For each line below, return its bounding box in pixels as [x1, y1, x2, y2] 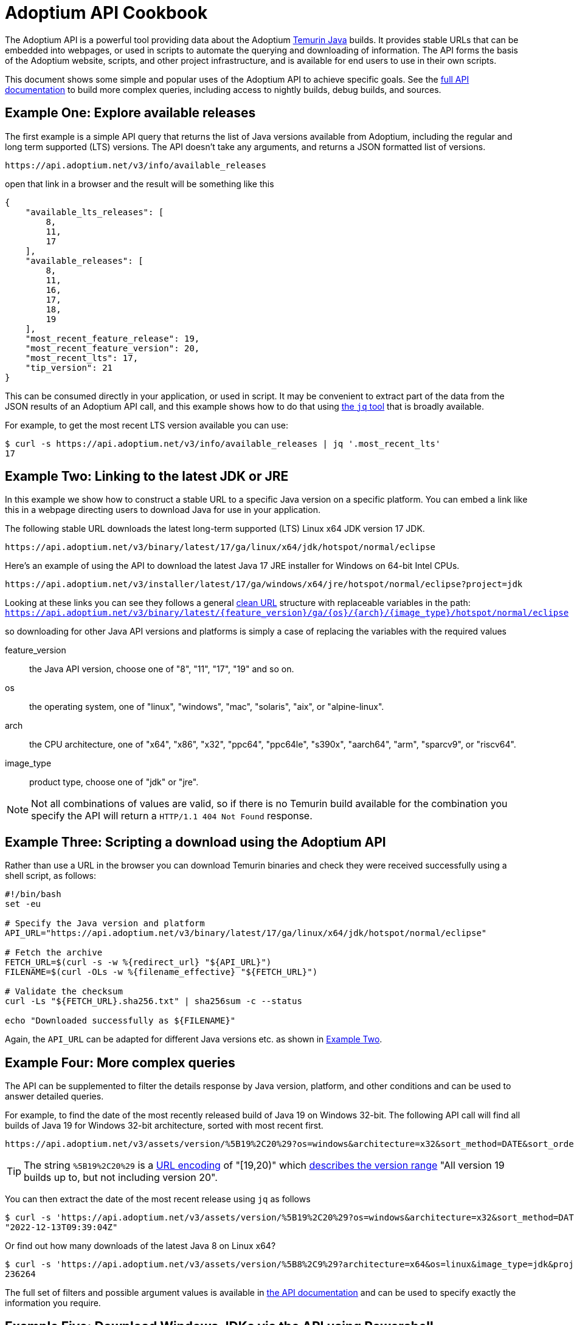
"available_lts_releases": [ [25, 207, 164, 217]
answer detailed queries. [5, 1091, 104, 1102]
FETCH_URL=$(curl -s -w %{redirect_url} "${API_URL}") [5, 957, 272, 968]
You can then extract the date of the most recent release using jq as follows [5, 1194, 311, 1205]
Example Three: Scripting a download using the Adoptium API [5, 834, 386, 850]
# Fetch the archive [5, 948, 103, 958]
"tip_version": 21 [25, 362, 113, 373]
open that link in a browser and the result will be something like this [5, 178, 274, 189]
